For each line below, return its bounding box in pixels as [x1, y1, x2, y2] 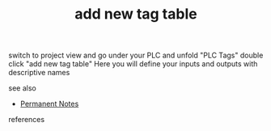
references [8, 115, 45, 125]
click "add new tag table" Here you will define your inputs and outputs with [8, 59, 258, 69]
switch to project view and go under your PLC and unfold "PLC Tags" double [8, 50, 264, 61]
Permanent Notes [19, 99, 79, 109]
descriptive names [8, 68, 70, 78]
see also [8, 83, 36, 93]
